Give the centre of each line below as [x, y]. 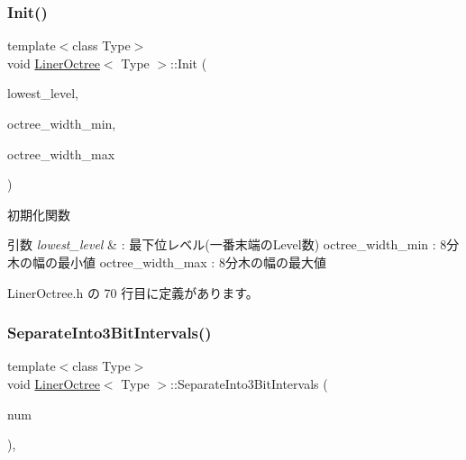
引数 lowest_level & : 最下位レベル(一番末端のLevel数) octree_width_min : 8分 [233, 244]
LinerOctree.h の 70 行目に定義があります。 [133, 292]
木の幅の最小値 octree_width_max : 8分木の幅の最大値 [167, 262]
